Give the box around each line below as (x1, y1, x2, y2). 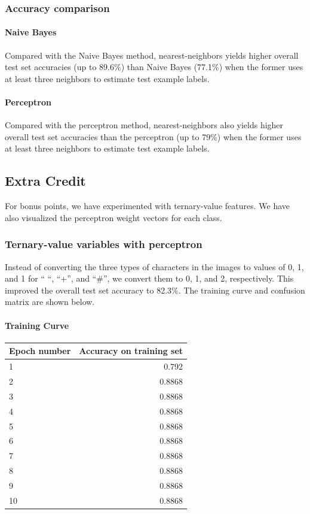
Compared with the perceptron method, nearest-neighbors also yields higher (5, 119, 284, 131)
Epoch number (9, 344, 71, 357)
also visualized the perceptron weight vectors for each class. (5, 211, 222, 223)
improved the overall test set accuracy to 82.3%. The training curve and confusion (5, 283, 305, 296)
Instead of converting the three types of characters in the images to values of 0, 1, (5, 260, 304, 273)
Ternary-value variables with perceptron (5, 237, 202, 252)
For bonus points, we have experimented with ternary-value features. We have (5, 199, 290, 212)
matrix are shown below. (5, 295, 95, 308)
